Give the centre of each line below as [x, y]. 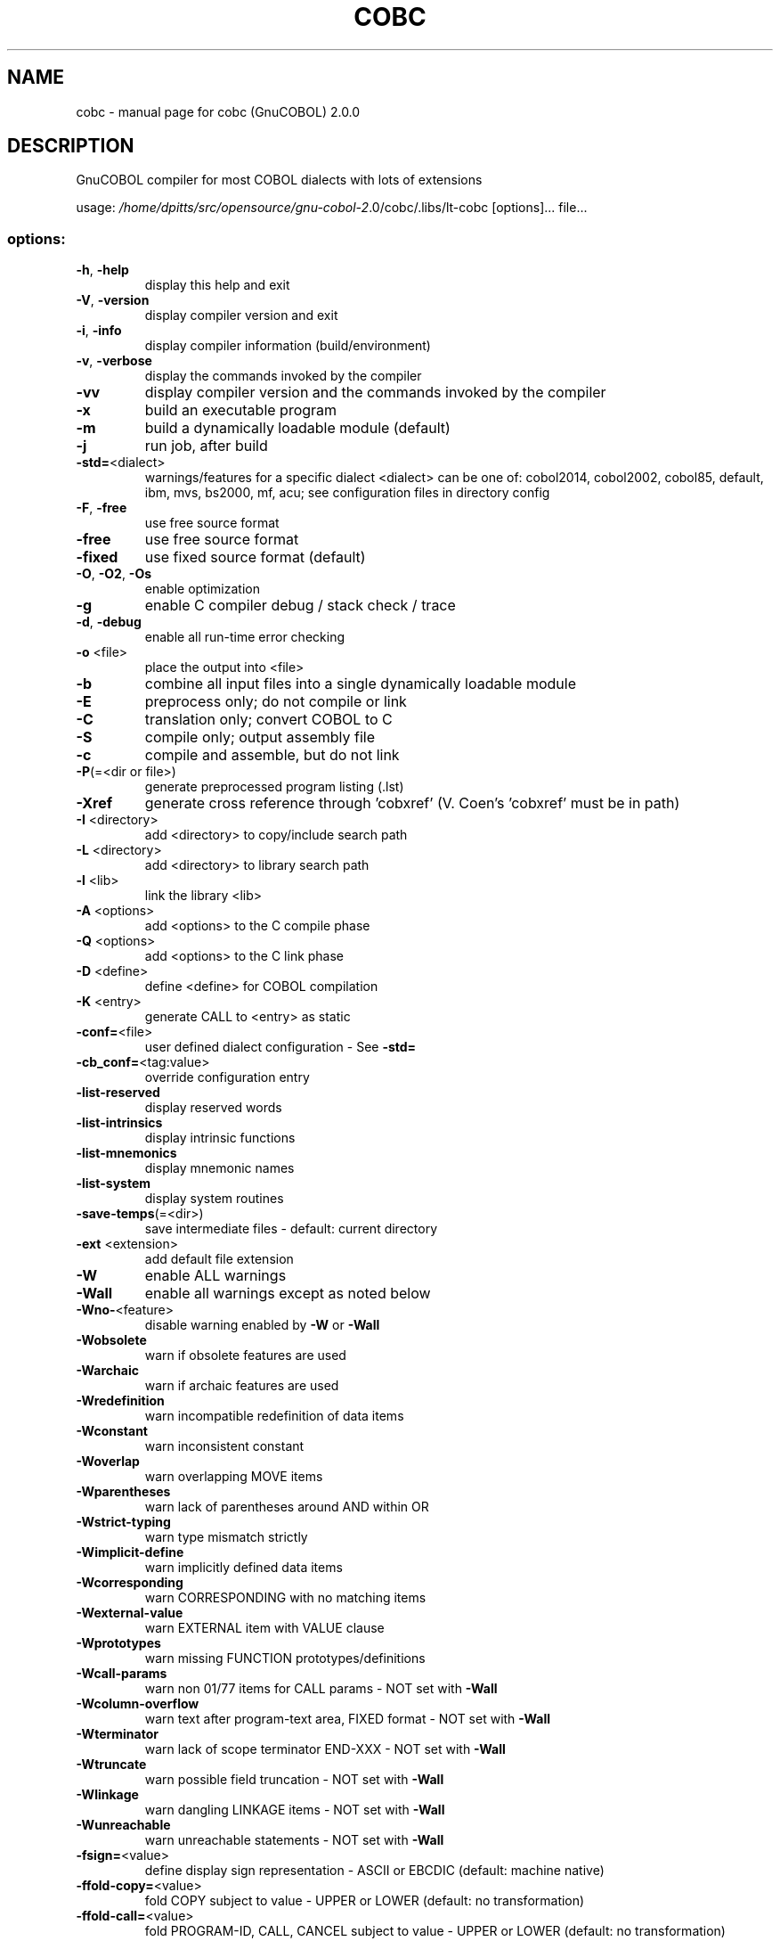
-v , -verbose [114, 361]
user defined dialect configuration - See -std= [280, 1047]
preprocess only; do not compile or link [276, 702]
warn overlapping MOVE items [234, 1477]
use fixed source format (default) [255, 557]
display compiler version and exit [241, 315]
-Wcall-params [122, 1674]
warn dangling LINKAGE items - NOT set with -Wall [295, 1810]
